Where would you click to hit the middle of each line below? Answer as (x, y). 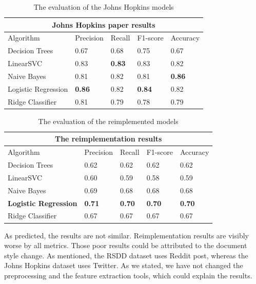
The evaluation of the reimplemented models (108, 121)
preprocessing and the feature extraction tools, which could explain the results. (128, 275)
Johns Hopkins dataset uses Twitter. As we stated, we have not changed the (124, 265)
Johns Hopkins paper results (104, 24)
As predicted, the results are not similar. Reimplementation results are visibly (126, 235)
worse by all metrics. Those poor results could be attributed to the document (126, 245)
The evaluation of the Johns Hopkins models (104, 7)
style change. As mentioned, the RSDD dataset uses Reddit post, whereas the (126, 255)
